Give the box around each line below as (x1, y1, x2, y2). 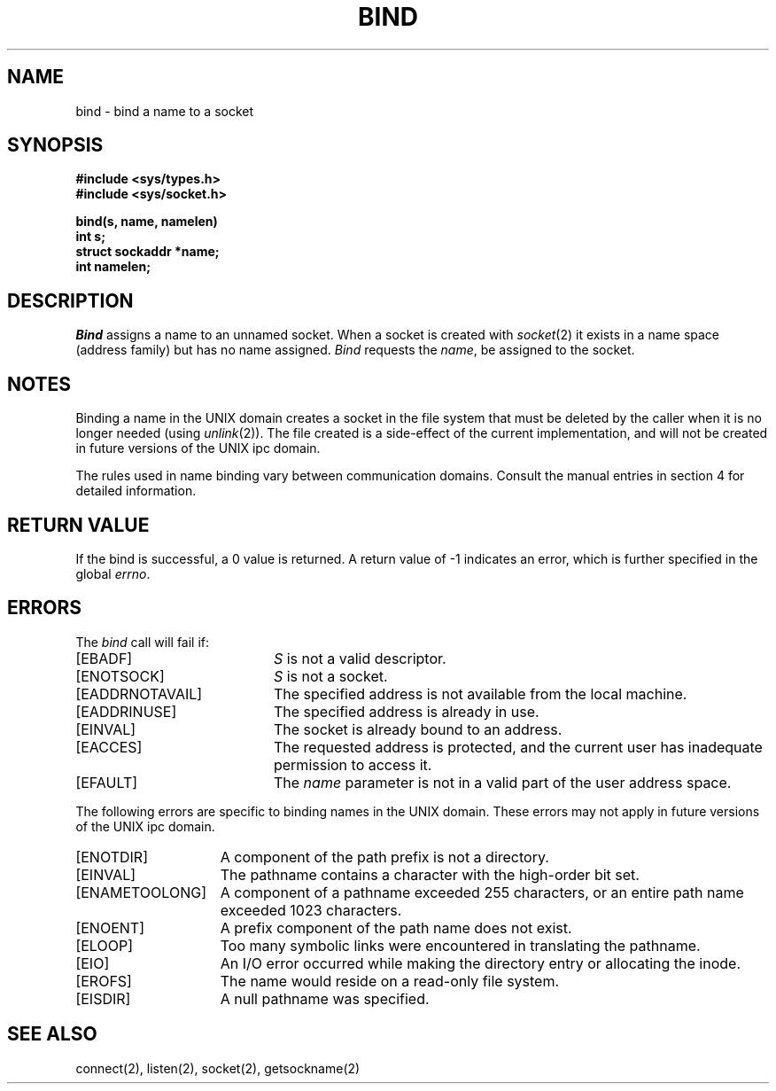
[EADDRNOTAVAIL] (75, 684, 203, 703)
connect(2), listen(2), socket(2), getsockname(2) (75, 1060, 361, 1076)
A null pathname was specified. (220, 989, 430, 1008)
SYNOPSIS (7, 134, 104, 157)
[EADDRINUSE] (75, 702, 177, 721)
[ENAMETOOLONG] (75, 883, 206, 901)
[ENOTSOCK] (75, 666, 165, 685)
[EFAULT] (75, 773, 138, 791)
